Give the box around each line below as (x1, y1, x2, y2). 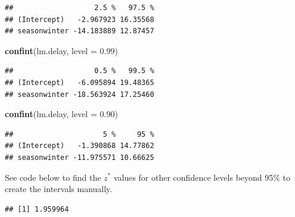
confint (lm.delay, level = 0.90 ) (5, 108, 118, 120)
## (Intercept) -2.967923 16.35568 (5, 15, 154, 24)
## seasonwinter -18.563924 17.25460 (5, 90, 154, 99)
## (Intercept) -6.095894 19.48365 (5, 78, 154, 87)
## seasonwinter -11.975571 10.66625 (5, 153, 154, 162)
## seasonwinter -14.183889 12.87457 (5, 27, 154, 36)
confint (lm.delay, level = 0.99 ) (5, 44, 118, 56)
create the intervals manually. (5, 183, 113, 195)
